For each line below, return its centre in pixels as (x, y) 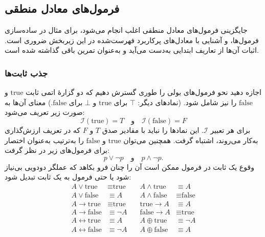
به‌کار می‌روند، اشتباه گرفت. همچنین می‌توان (191, 140)
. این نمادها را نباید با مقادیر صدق (153, 130)
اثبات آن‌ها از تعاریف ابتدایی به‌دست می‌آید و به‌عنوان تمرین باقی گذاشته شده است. (132, 50)
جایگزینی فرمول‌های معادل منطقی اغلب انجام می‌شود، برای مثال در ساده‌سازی (126, 30)
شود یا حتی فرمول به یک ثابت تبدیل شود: (68, 177)
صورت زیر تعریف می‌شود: (45, 112)
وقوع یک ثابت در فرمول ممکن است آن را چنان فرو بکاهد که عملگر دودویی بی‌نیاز (129, 166)
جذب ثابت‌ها (26, 73)
